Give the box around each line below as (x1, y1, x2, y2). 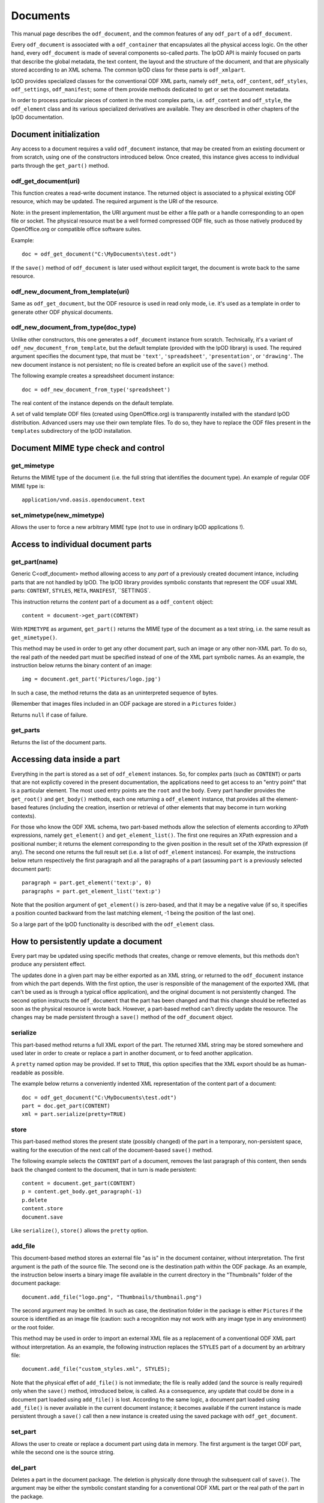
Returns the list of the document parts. (11, 738, 107, 745)
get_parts (11, 726, 40, 735)
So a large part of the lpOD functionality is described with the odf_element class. (11, 920, 215, 928)
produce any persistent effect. (11, 961, 86, 968)
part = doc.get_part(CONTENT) (22, 1102, 111, 1109)
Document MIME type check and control (11, 443, 165, 453)
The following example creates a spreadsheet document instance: (11, 372, 175, 379)
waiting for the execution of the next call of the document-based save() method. (11, 1146, 213, 1154)
